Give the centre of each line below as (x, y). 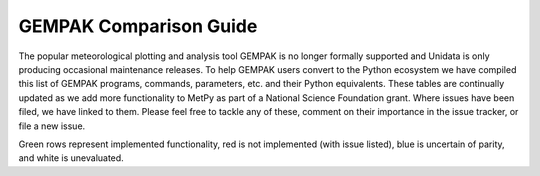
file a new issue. (52, 126)
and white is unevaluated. (71, 158)
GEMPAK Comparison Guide (138, 26)
